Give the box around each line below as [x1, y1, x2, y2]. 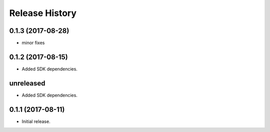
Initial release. [21, 118, 50, 124]
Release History [9, 7, 77, 18]
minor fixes [21, 40, 45, 46]
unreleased [9, 79, 45, 87]
